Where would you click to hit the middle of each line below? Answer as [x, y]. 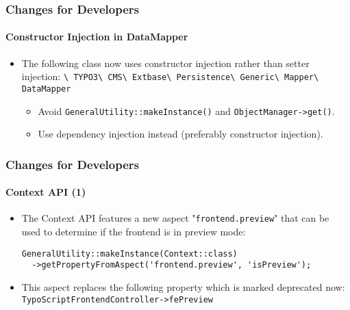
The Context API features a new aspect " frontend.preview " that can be [175, 218]
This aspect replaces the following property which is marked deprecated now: [183, 287]
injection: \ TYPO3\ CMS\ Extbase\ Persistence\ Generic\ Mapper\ [170, 76]
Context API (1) [46, 192]
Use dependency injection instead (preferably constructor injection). [180, 134]
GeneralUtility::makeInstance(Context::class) [129, 254]
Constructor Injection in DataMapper [97, 37]
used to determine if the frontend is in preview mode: [134, 232]
